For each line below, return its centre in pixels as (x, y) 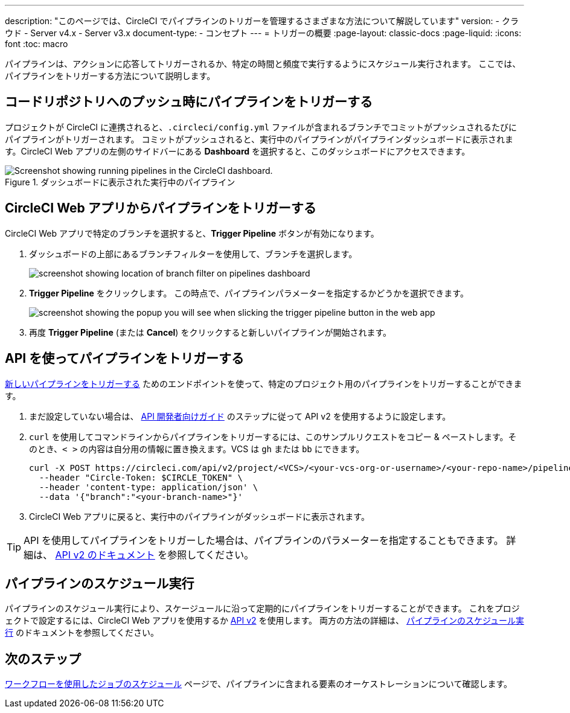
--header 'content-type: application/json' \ (149, 487)
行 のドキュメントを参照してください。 (82, 633)
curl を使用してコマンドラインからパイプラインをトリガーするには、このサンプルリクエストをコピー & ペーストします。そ (273, 436)
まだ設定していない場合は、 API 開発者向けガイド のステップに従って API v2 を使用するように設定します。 (240, 416)
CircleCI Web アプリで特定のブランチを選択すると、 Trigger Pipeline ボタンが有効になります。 (192, 233)
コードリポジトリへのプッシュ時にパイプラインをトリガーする (189, 102)
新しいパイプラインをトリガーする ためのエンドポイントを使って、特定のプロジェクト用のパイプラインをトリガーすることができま (264, 383)
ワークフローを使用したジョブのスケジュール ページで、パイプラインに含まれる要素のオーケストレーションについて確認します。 (259, 684)
